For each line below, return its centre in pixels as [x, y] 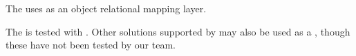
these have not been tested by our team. [91, 45]
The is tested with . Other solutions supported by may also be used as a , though [178, 31]
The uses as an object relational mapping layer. [106, 8]
